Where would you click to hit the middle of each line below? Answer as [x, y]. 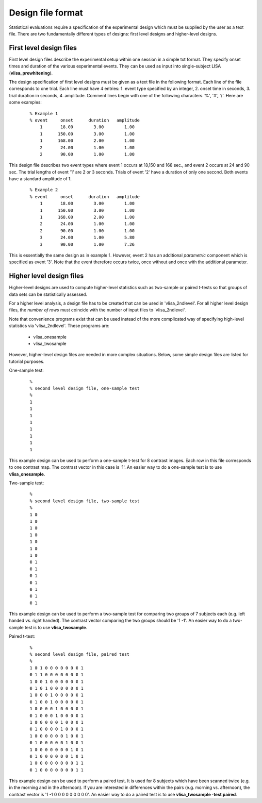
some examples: [25, 103]
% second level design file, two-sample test [85, 501]
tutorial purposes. [27, 361]
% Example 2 [44, 190]
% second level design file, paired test [80, 654]
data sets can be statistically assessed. [48, 294]
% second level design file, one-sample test [85, 388]
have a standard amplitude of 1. [40, 179]
